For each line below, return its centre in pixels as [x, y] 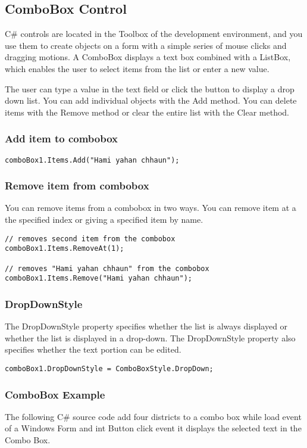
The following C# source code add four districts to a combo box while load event [153, 416]
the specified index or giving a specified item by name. [104, 220]
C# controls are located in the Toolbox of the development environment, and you [154, 34]
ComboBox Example [55, 394]
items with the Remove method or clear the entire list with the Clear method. [147, 112]
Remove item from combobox [77, 186]
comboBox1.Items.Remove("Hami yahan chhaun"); [98, 279]
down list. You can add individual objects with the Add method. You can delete [151, 100]
